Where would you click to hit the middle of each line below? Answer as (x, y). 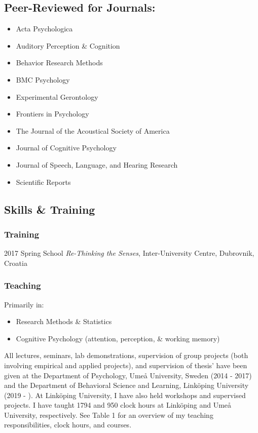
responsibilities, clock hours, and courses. (68, 425)
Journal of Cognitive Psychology (66, 148)
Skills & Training (50, 209)
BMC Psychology (43, 79)
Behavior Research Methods (59, 63)
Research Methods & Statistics (64, 321)
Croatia (16, 263)
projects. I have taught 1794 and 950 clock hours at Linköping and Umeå (118, 405)
